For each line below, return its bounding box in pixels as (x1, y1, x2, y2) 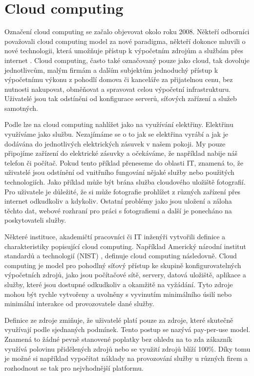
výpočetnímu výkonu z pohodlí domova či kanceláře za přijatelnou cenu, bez (4, 74, 233, 84)
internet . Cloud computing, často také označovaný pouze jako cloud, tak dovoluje (4, 55, 250, 65)
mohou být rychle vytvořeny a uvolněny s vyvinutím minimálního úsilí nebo (4, 289, 232, 299)
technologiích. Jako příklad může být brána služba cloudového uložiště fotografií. (4, 177, 246, 187)
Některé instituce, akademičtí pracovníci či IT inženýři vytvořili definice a (4, 231, 226, 241)
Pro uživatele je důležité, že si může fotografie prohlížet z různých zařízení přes (4, 186, 241, 196)
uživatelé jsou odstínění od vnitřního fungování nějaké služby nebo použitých (4, 167, 234, 177)
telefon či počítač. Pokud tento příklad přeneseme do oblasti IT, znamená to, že (4, 157, 243, 167)
